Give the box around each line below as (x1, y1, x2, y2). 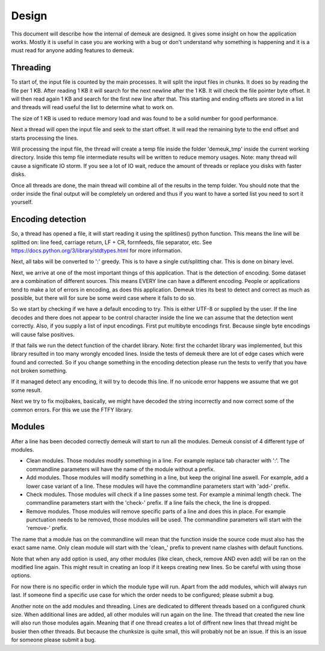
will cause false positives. (11, 331, 75, 338)
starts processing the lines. (11, 134, 78, 142)
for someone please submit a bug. (11, 636, 96, 644)
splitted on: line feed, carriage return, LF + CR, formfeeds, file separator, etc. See (11, 238, 212, 246)
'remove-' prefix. (26, 525, 69, 532)
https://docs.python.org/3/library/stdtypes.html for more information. (11, 247, 182, 254)
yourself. (11, 199, 33, 206)
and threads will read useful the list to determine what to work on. (11, 104, 175, 111)
